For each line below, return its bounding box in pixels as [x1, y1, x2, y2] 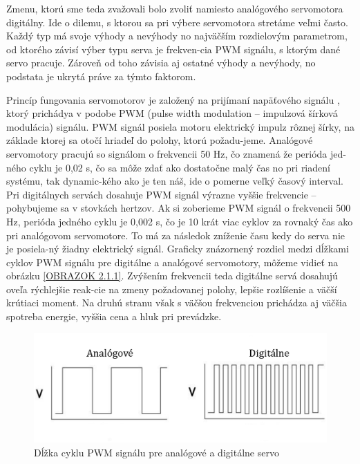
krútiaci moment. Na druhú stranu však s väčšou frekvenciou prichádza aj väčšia [6, 295, 347, 310]
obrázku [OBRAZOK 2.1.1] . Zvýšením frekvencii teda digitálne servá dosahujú [6, 268, 338, 283]
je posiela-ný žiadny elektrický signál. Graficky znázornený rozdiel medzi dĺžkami [6, 241, 349, 256]
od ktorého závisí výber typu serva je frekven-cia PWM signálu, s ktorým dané [6, 41, 341, 56]
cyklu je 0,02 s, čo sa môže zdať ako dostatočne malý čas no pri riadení [29, 160, 330, 174]
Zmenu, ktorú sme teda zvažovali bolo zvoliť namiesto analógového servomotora [6, 1, 343, 15]
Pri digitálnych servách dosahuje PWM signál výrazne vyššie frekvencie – [6, 187, 316, 201]
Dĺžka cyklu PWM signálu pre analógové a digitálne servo [34, 445, 279, 459]
